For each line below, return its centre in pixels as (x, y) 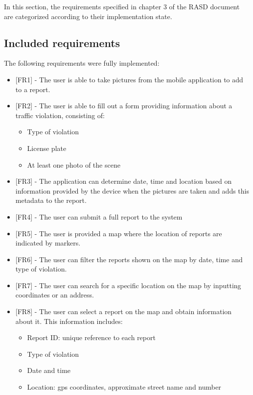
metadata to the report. (51, 200)
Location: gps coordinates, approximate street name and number (124, 387)
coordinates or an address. (55, 295)
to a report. (33, 89)
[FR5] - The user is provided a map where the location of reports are (119, 233)
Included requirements (62, 42)
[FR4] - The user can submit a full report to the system (99, 216)
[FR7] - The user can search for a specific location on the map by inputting (128, 285)
